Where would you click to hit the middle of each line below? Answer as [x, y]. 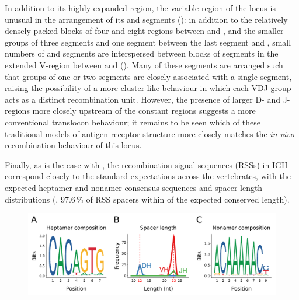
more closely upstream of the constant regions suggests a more [144, 111]
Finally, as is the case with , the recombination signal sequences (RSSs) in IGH [146, 164]
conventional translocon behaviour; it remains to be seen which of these [133, 122]
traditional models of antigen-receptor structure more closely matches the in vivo [149, 133]
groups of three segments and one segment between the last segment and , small [148, 42]
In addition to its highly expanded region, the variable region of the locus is [140, 8]
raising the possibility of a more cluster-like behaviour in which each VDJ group [148, 88]
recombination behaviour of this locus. [73, 145]
